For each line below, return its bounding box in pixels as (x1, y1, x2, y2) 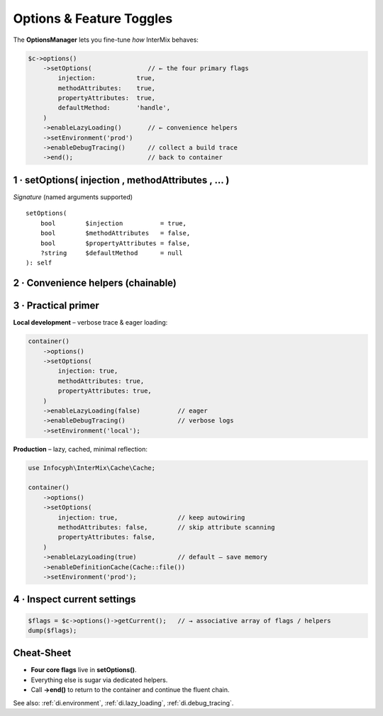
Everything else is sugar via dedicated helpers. (30, 676, 168, 684)
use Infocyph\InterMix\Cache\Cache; (28, 464, 156, 471)
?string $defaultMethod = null (40, 249, 184, 257)
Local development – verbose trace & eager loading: (13, 318, 168, 327)
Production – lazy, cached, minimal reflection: (13, 444, 148, 453)
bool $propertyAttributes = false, (40, 239, 191, 247)
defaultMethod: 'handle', (57, 104, 170, 112)
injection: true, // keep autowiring (57, 513, 245, 521)
